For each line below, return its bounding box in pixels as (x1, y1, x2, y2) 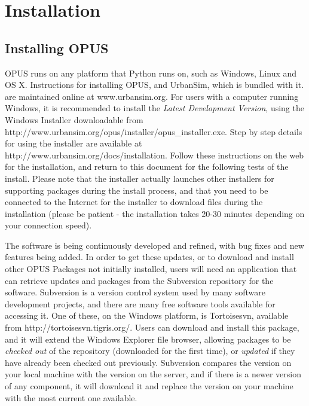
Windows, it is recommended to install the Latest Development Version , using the (5, 102, 304, 114)
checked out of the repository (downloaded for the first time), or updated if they (5, 344, 295, 357)
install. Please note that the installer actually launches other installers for (5, 172, 274, 184)
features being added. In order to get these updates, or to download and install (5, 251, 294, 263)
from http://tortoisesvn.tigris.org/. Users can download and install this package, (5, 321, 299, 334)
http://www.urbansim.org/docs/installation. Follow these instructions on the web (5, 148, 304, 161)
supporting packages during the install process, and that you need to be (5, 184, 268, 196)
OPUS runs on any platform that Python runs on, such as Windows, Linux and (5, 66, 297, 79)
